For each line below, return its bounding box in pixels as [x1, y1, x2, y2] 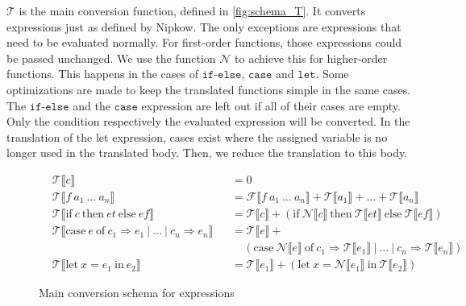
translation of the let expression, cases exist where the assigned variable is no [6, 128, 388, 145]
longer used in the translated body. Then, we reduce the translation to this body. [6, 144, 408, 161]
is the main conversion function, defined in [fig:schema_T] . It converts [19, 2, 366, 19]
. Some [315, 65, 349, 82]
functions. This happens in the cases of [6, 65, 198, 82]
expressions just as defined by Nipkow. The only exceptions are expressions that [6, 18, 402, 35]
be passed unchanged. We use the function [6, 49, 216, 66]
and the [73, 97, 110, 114]
